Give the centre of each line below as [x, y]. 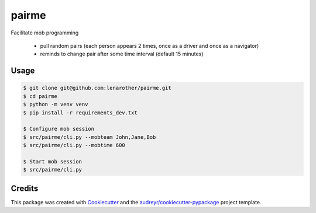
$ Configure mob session [59, 129]
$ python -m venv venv [56, 104]
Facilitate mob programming [45, 33]
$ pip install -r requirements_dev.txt [80, 113]
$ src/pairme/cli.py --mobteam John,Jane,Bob [90, 137]
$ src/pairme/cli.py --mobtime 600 [74, 145]
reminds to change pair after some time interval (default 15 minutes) [122, 54]
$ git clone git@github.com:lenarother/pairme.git [97, 88]
